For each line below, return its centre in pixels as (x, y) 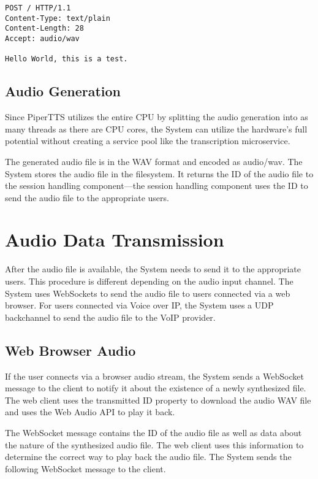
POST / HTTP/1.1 (38, 8)
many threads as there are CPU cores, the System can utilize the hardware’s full (156, 128)
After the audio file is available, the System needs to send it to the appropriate (153, 269)
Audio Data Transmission (115, 239)
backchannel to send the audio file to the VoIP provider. (110, 317)
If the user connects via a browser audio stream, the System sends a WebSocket (154, 376)
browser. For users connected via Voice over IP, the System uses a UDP (139, 305)
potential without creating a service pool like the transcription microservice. (148, 141)
